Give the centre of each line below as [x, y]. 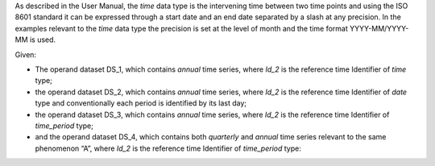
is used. [43, 39]
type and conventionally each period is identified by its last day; [141, 103]
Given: [25, 54]
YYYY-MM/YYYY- [379, 28]
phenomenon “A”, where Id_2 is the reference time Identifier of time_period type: [168, 148]
